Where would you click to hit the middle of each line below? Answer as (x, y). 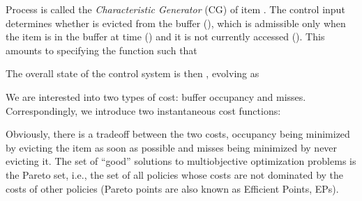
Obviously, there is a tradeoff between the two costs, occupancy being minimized (178, 134)
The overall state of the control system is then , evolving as (133, 73)
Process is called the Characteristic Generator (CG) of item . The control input (175, 9)
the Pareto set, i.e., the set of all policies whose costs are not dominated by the (175, 174)
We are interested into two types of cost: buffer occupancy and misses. (156, 96)
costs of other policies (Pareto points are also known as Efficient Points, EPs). (172, 188)
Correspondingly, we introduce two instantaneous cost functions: (143, 110)
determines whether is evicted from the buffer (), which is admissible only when (176, 23)
